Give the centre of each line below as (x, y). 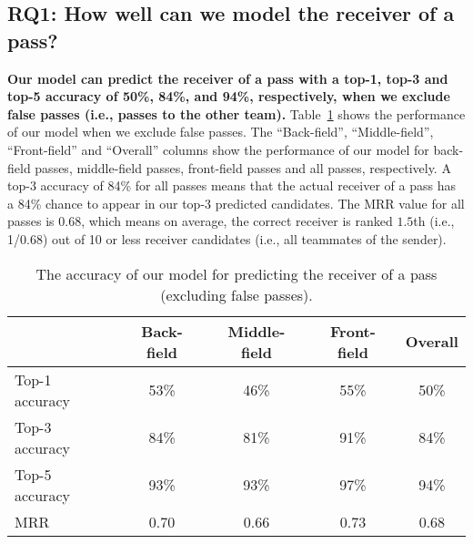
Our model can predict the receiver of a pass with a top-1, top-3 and (228, 78)
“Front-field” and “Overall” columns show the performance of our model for (218, 149)
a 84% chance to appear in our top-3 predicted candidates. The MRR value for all (236, 203)
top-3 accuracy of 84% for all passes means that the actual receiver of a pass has (231, 185)
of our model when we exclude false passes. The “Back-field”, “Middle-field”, (221, 132)
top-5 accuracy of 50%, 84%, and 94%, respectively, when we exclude (229, 96)
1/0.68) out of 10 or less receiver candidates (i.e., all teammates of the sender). (227, 238)
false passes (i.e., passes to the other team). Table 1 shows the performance (236, 113)
